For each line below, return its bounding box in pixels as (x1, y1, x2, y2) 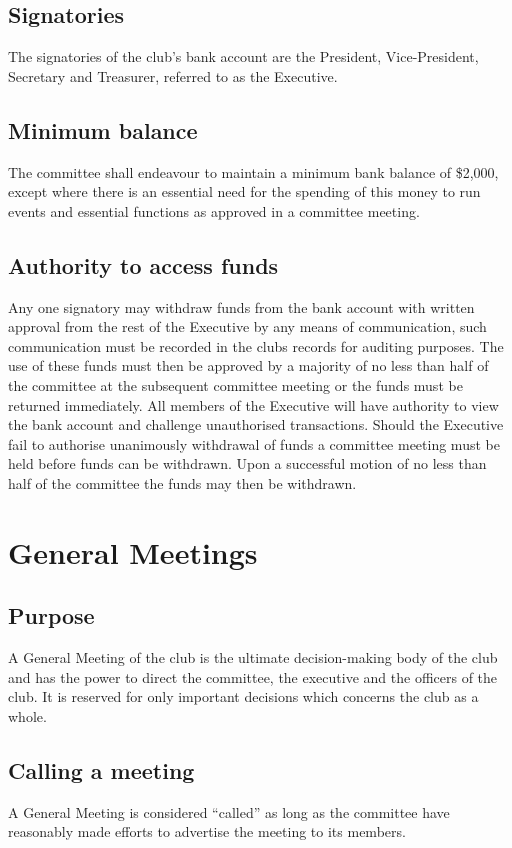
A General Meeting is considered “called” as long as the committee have (8, 801, 450, 822)
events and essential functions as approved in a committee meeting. (8, 200, 420, 221)
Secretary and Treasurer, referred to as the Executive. (8, 65, 338, 86)
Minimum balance (8, 114, 198, 145)
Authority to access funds (8, 249, 279, 280)
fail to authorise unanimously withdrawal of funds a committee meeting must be (8, 433, 500, 454)
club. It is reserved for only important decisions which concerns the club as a (8, 686, 479, 707)
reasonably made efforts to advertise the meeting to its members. (8, 821, 406, 842)
